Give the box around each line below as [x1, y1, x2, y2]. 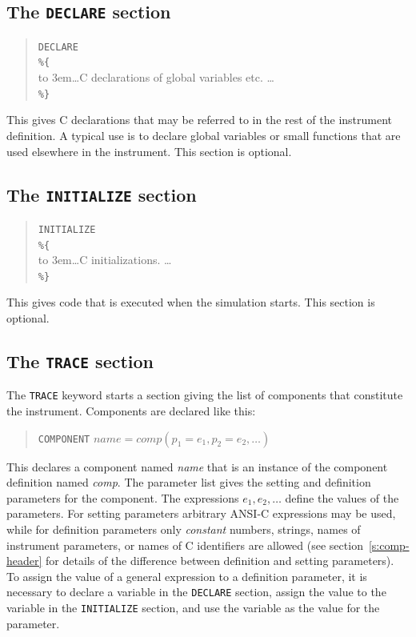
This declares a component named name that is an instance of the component [6, 458, 388, 475]
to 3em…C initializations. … [38, 251, 172, 268]
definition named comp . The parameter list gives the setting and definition [6, 474, 371, 491]
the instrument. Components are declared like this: [6, 403, 256, 419]
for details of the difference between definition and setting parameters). [46, 552, 394, 569]
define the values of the [285, 489, 399, 506]
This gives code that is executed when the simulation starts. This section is [6, 294, 375, 310]
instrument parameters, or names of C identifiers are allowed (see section [6, 536, 363, 553]
